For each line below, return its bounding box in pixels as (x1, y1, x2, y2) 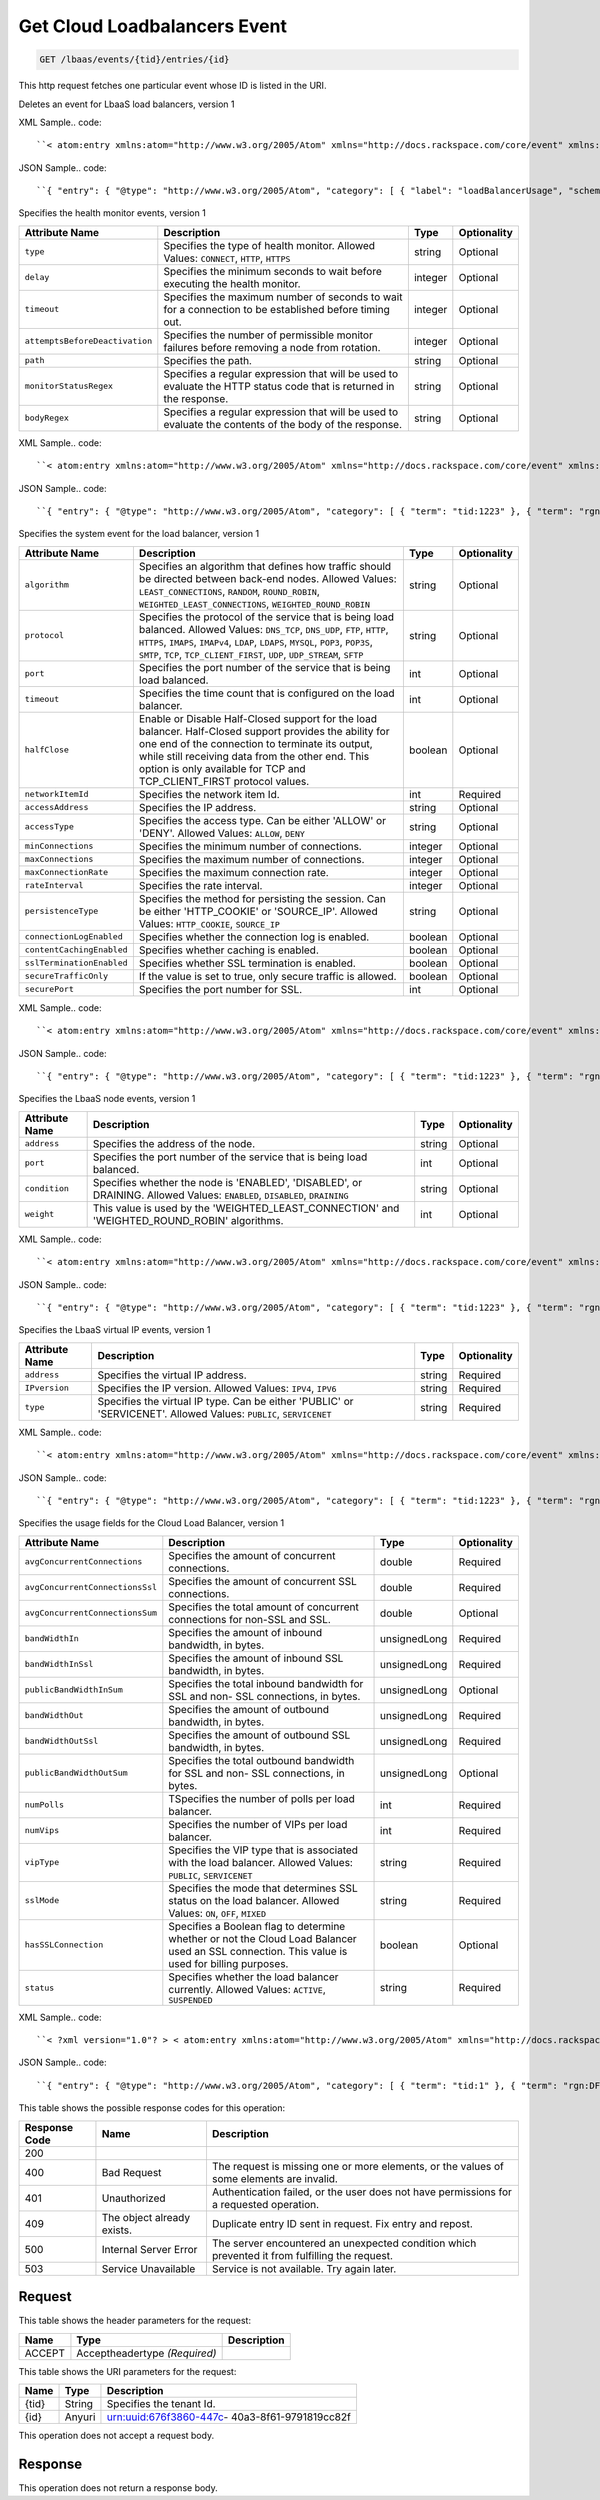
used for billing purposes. (168, 1956, 289, 1970)
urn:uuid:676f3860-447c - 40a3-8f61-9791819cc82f (106, 2410, 352, 2424)
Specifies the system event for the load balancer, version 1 (18, 528, 260, 540)
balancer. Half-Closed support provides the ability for (138, 724, 390, 738)
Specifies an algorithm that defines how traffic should (138, 559, 392, 573)
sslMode (24, 1895, 60, 1906)
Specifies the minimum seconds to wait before (163, 264, 382, 278)
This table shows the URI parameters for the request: (18, 2365, 237, 2377)
